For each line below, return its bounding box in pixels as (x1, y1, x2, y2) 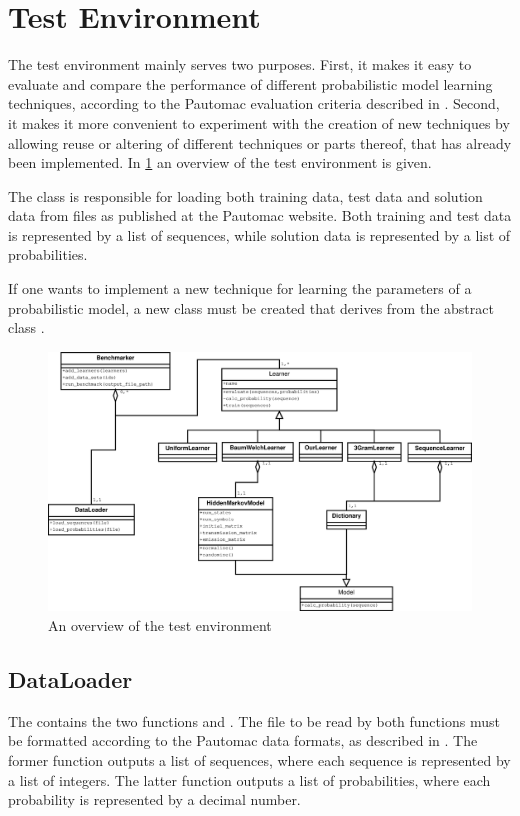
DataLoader (8, 664, 133, 695)
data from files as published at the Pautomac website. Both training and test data (8, 205, 512, 226)
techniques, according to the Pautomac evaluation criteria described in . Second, (8, 93, 500, 114)
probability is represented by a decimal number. (8, 789, 301, 810)
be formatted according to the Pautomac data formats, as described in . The (8, 730, 478, 751)
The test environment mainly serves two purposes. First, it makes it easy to (8, 54, 472, 75)
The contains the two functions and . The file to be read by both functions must (8, 710, 500, 731)
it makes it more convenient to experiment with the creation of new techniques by (8, 112, 510, 133)
